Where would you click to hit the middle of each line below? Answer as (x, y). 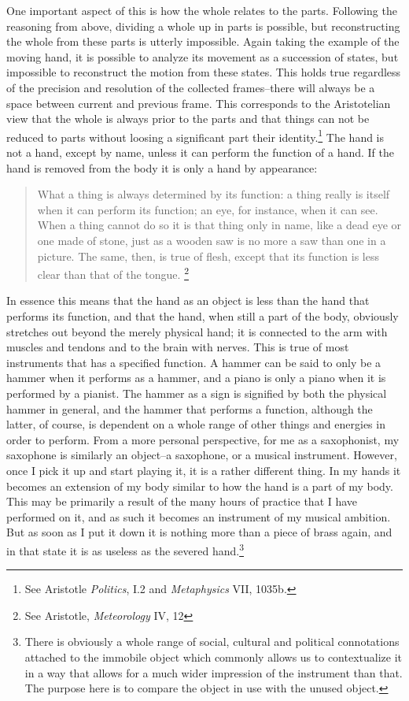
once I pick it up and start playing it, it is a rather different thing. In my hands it (204, 470)
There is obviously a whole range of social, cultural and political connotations (212, 642)
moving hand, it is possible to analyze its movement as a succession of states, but (203, 56)
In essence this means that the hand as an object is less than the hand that (188, 300)
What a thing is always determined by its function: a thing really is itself (214, 194)
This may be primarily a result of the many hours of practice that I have (182, 501)
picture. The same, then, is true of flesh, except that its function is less (208, 256)
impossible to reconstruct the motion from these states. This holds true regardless (204, 72)
